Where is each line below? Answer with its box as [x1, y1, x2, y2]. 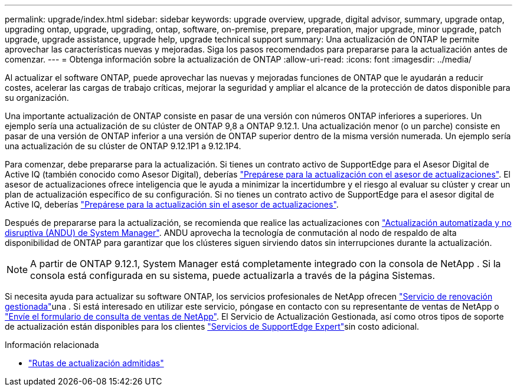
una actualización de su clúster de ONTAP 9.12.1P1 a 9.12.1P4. [5, 141, 241, 151]
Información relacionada [5, 340, 99, 350]
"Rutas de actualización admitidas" [28, 358, 164, 368]
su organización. [5, 93, 69, 103]
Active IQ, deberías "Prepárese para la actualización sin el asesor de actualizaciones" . [5, 199, 339, 209]
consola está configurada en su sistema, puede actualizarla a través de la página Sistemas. [30, 270, 435, 281]
